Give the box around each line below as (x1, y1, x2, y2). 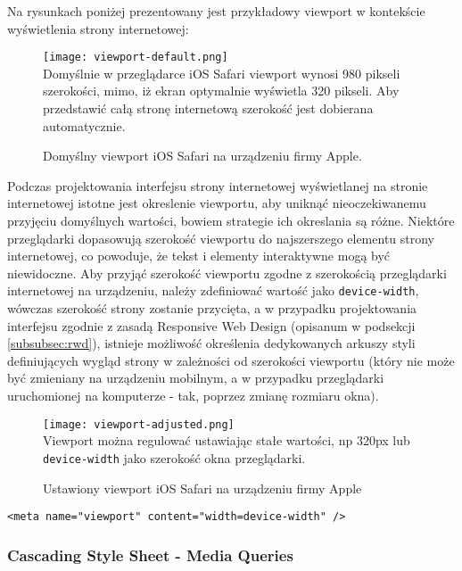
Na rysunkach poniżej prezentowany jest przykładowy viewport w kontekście (7, 2, 425, 20)
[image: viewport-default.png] (43, 51, 228, 64)
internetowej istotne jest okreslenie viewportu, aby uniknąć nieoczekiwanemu (7, 194, 426, 212)
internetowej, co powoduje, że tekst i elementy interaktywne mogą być (7, 246, 391, 265)
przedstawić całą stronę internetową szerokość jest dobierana (43, 99, 374, 118)
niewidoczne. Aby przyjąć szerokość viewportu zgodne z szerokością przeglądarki (7, 263, 447, 282)
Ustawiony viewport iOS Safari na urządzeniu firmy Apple (43, 478, 362, 497)
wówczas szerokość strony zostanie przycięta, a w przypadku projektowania (7, 299, 417, 318)
